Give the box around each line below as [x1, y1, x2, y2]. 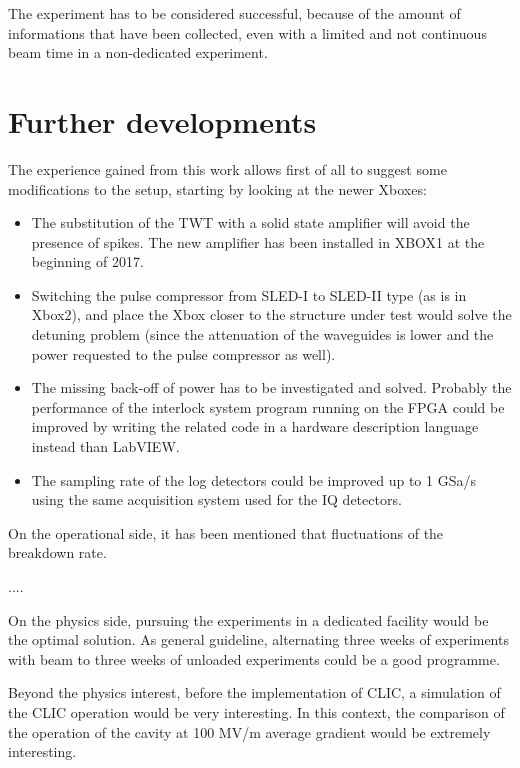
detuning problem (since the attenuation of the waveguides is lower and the [31, 324, 494, 345]
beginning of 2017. [31, 251, 144, 272]
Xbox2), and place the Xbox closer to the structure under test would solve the [31, 304, 512, 325]
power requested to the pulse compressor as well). [31, 343, 336, 364]
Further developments [8, 100, 317, 141]
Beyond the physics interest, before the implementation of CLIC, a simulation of [8, 682, 501, 703]
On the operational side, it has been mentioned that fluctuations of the [8, 522, 444, 543]
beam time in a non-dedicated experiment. [8, 42, 268, 63]
